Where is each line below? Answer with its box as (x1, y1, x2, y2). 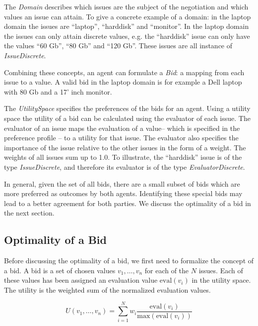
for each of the (144, 265, 189, 275)
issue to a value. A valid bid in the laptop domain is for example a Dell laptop (4, 77, 242, 87)
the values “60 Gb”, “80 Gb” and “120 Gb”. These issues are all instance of (4, 40, 233, 51)
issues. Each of (198, 265, 243, 275)
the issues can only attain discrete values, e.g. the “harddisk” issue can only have (4, 30, 250, 41)
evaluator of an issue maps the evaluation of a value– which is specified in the (4, 122, 240, 133)
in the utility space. (192, 275, 251, 285)
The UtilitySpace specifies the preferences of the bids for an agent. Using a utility (4, 103, 251, 113)
